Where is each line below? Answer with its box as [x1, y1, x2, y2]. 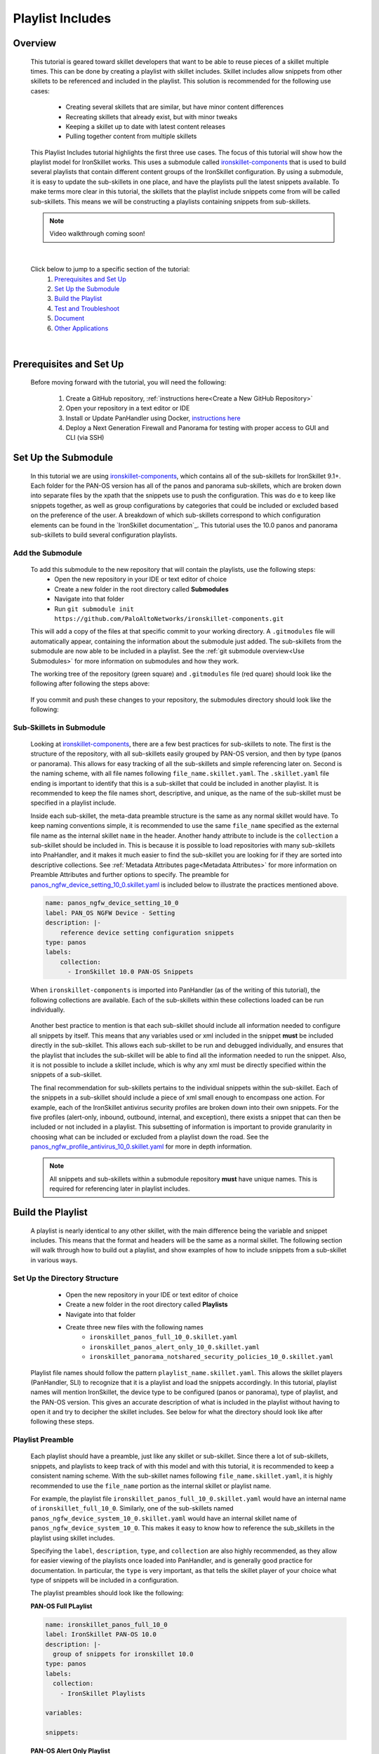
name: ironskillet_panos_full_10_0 [45, 1621, 168, 1628]
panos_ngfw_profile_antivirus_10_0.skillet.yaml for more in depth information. [30, 1142, 253, 1151]
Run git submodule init [54, 604, 135, 613]
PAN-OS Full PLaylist [30, 1602, 93, 1610]
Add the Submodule [13, 548, 83, 558]
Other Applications [54, 323, 109, 333]
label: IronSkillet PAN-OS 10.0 [45, 1631, 157, 1638]
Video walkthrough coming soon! [49, 229, 145, 238]
